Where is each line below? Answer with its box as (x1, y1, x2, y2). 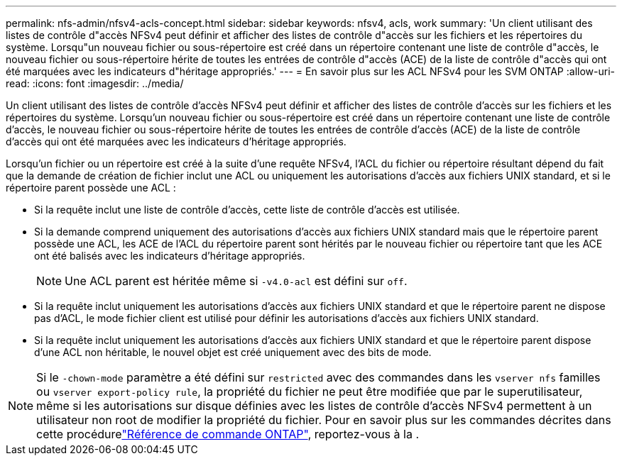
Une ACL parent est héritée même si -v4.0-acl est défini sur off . (65, 274, 408, 288)
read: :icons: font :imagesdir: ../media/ (6, 77, 184, 89)
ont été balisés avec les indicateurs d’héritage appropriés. (34, 250, 305, 262)
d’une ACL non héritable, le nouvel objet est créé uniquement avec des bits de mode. (34, 346, 432, 358)
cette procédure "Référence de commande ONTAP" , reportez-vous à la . (36, 427, 420, 441)
